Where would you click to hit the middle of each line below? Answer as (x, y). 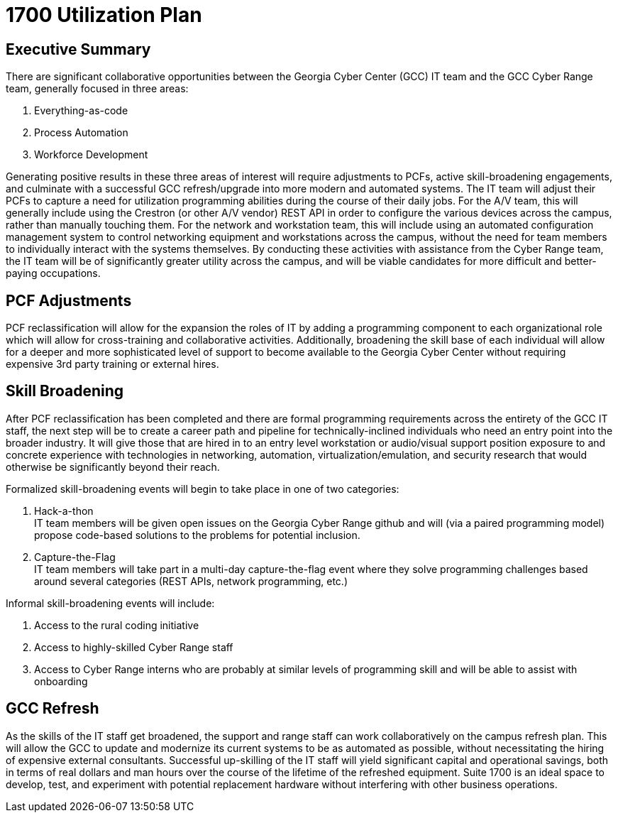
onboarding (61, 681)
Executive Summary (78, 49)
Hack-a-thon (64, 511)
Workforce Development (91, 155)
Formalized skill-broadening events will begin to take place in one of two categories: (203, 489)
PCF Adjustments (69, 300)
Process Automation (81, 133)
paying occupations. (53, 273)
